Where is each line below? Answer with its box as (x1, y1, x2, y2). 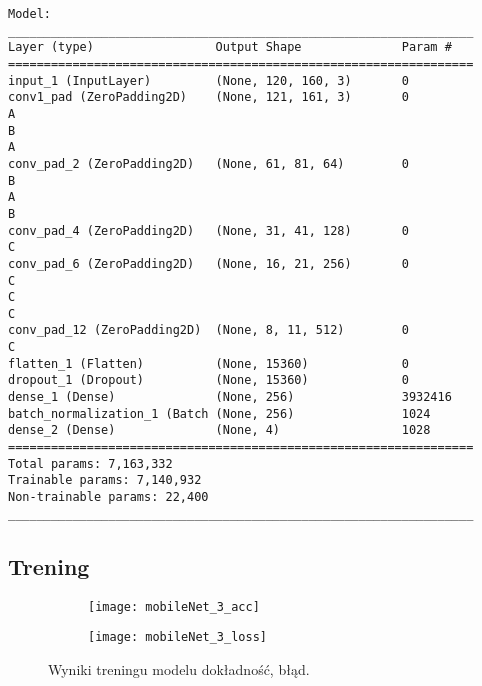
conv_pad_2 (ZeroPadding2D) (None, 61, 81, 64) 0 (8, 156, 409, 171)
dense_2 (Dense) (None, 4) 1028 (8, 423, 431, 438)
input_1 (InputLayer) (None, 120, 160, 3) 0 (8, 73, 409, 88)
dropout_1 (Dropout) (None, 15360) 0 (8, 373, 409, 388)
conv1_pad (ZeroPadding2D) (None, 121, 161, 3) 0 (8, 90, 409, 105)
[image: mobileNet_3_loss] (88, 630, 267, 645)
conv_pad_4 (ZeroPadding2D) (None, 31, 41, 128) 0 (8, 223, 409, 238)
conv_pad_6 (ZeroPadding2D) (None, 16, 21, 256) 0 (8, 256, 409, 271)
